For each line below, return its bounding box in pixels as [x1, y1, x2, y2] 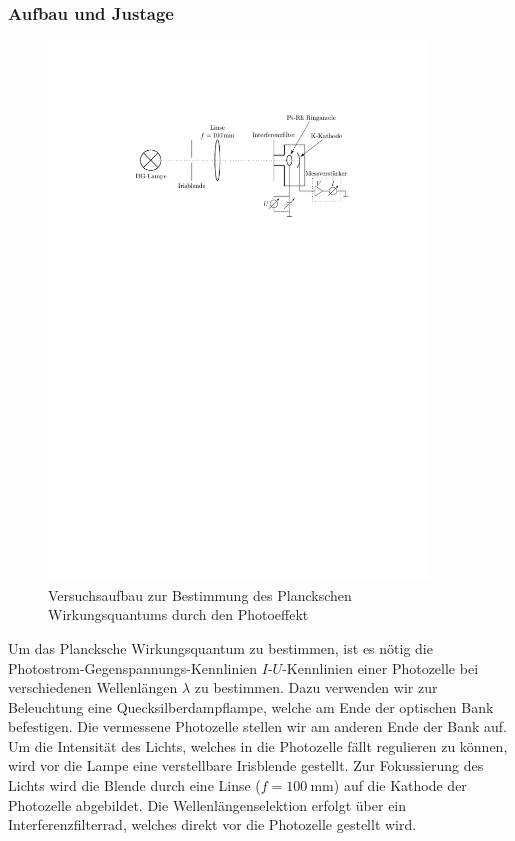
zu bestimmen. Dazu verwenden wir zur [194, 677, 438, 698]
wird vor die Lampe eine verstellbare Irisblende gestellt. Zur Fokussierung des [8, 755, 484, 776]
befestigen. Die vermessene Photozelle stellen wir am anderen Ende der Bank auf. [8, 716, 507, 737]
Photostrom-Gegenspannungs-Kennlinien [8, 657, 258, 678]
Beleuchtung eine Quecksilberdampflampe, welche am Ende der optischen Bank [8, 696, 494, 717]
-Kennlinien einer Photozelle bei [282, 657, 479, 678]
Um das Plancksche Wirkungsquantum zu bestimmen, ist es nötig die [8, 637, 433, 658]
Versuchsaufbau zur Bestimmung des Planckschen [48, 584, 352, 605]
